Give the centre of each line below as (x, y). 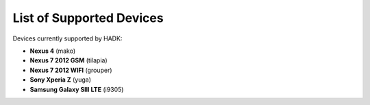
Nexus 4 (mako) (53, 51)
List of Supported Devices (88, 18)
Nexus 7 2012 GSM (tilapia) (69, 60)
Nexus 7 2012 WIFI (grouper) (71, 70)
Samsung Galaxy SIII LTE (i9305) (77, 89)
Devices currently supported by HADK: (67, 38)
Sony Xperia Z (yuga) (61, 80)
